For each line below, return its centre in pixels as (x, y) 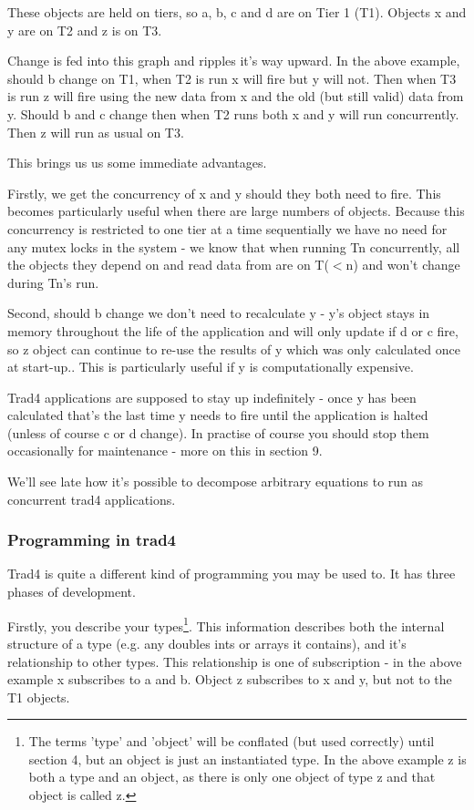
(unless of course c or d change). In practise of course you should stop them (218, 432)
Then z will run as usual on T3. (96, 132)
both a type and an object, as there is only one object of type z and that (232, 777)
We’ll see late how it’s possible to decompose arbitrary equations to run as (216, 482)
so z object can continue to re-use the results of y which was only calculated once (234, 349)
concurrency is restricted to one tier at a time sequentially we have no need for (227, 228)
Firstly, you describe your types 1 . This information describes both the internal (226, 624)
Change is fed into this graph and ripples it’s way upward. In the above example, (234, 61)
